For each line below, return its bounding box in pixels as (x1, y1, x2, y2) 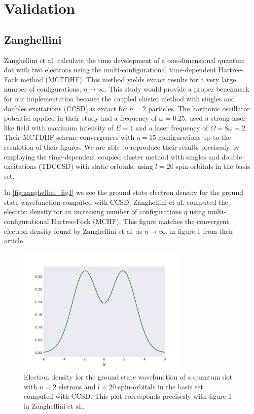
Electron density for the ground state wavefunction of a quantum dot (24, 371, 233, 382)
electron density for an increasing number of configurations (4, 206, 182, 217)
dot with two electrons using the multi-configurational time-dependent (4, 64, 216, 75)
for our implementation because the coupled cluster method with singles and (4, 93, 235, 103)
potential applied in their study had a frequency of (4, 113, 157, 123)
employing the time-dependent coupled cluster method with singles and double (4, 151, 242, 161)
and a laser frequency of (136, 122, 208, 132)
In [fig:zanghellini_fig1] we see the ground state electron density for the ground (4, 187, 243, 197)
